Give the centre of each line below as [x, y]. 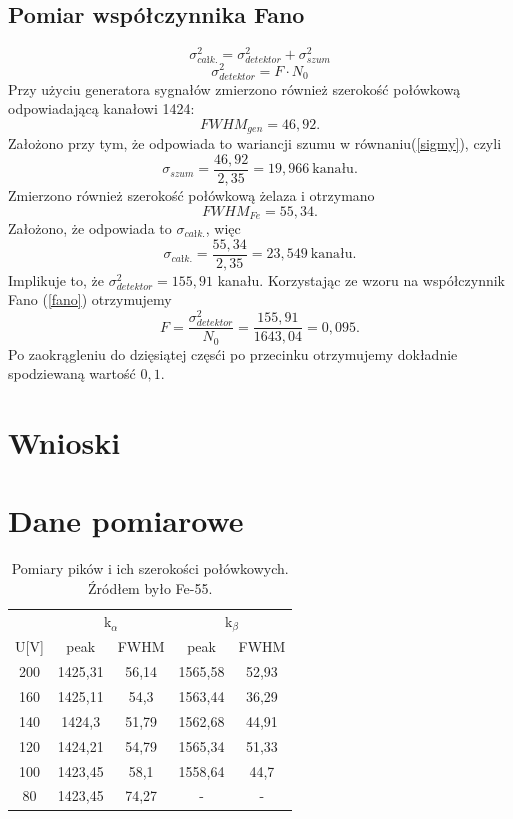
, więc [223, 228]
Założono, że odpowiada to [90, 228]
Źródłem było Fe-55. [150, 587]
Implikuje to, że [56, 279]
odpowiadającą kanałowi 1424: [101, 108]
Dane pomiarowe [126, 520]
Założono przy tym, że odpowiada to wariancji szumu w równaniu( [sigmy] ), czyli [255, 143]
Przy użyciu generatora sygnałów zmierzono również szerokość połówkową [234, 88]
